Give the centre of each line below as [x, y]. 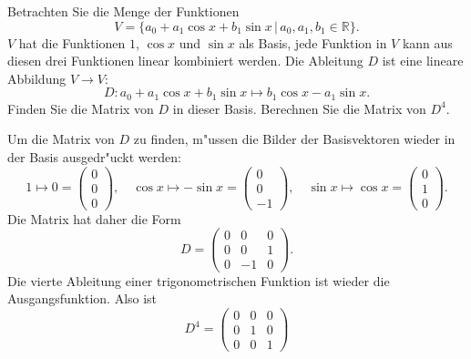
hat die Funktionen [72, 42]
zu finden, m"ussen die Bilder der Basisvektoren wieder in [294, 139]
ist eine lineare [423, 61]
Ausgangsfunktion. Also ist [82, 298]
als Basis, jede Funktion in [313, 42]
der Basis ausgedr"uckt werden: [94, 157]
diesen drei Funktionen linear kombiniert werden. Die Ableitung [185, 61]
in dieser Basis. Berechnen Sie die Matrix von [299, 108]
